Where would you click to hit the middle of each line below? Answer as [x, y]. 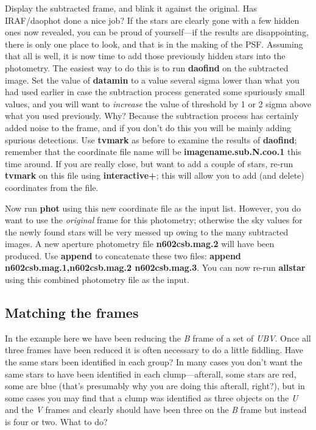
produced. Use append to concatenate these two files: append [123, 255]
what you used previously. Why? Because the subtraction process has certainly [152, 116]
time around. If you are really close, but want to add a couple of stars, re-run [149, 163]
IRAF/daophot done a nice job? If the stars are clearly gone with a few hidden [152, 20]
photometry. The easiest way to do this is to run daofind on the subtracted [147, 67]
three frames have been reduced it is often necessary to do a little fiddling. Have [154, 350]
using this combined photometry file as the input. [97, 280]
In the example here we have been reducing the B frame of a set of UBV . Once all [158, 338]
